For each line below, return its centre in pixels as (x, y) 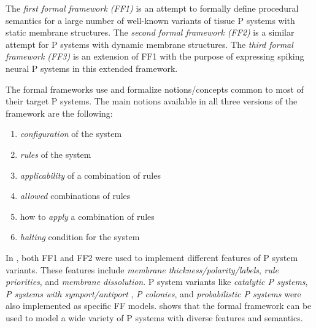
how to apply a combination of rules (87, 216)
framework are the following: (59, 113)
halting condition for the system (80, 237)
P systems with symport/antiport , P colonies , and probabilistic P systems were (153, 293)
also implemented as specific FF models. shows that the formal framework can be (159, 306)
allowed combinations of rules (75, 196)
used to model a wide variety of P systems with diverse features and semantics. (154, 317)
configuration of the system (71, 134)
